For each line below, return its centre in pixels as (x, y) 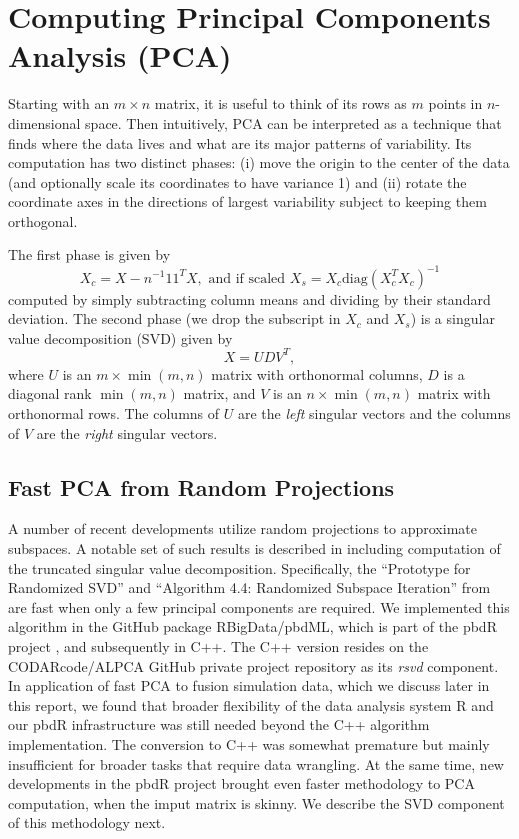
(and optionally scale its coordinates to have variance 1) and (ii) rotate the (237, 181)
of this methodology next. (87, 822)
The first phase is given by (89, 254)
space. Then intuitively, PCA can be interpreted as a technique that (293, 122)
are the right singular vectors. (127, 432)
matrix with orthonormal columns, (317, 373)
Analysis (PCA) (120, 55)
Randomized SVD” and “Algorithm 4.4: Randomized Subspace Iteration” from (249, 587)
